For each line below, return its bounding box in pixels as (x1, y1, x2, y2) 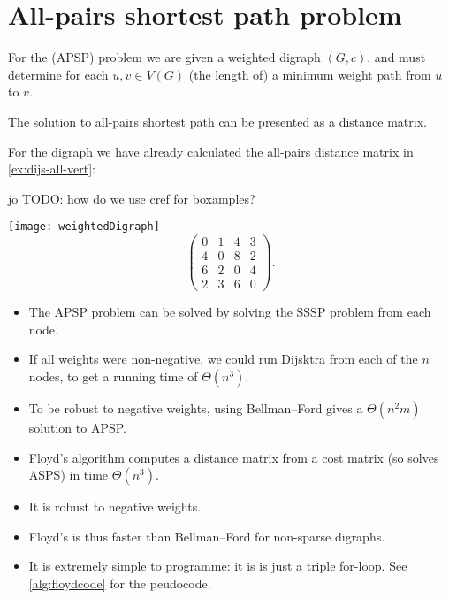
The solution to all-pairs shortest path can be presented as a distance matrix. (8, 111, 427, 130)
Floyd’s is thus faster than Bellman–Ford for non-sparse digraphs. (28, 526, 385, 545)
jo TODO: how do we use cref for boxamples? (8, 188, 255, 207)
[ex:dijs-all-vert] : (8, 159, 95, 178)
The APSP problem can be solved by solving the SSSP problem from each (28, 303, 431, 321)
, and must (367, 48, 426, 66)
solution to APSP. (28, 418, 126, 436)
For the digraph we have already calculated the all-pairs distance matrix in (8, 142, 414, 160)
